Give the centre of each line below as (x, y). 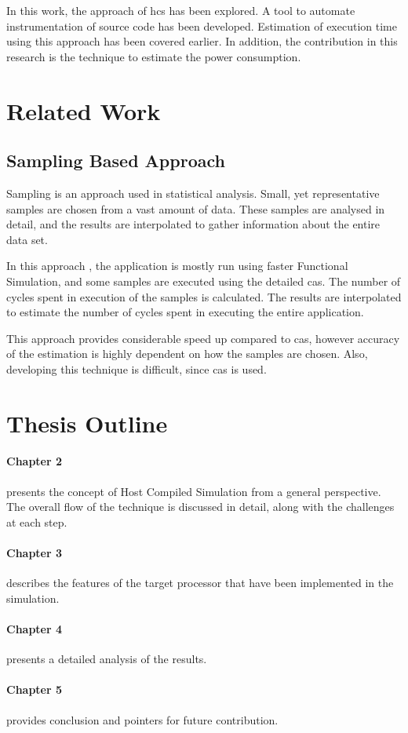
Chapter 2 (35, 461)
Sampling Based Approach (116, 160)
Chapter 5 (35, 689)
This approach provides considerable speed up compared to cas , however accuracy (203, 338)
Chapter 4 (35, 629)
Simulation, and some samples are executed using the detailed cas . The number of (204, 281)
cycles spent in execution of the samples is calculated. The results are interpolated (204, 296)
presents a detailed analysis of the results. (107, 659)
